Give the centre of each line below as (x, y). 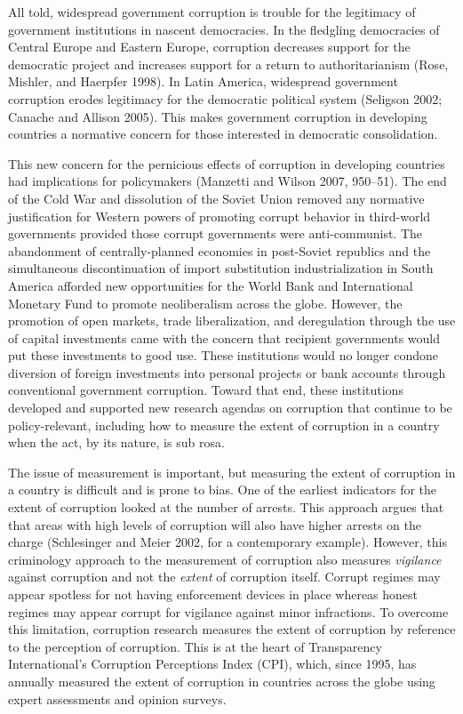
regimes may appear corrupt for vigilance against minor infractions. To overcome (228, 611)
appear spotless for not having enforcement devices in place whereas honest (213, 594)
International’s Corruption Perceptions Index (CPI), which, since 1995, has (212, 664)
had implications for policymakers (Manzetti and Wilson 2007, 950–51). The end (228, 181)
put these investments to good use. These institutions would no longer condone (223, 355)
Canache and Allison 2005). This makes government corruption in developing (218, 116)
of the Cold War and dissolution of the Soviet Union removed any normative (216, 198)
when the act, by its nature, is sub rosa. (116, 442)
